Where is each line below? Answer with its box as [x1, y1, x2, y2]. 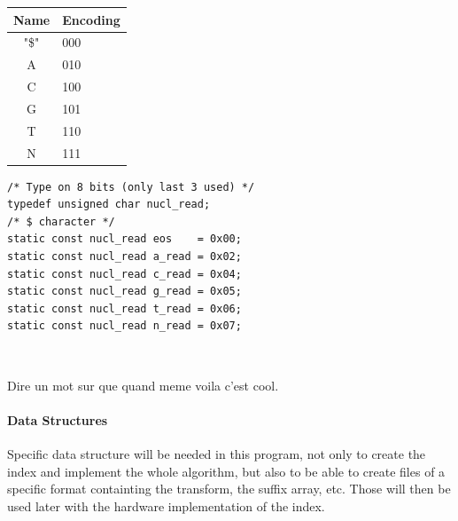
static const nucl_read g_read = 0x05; [7, 285, 242, 298]
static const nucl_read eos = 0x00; [7, 233, 242, 246]
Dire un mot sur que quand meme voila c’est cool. [7, 375, 279, 394]
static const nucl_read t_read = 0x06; [7, 302, 242, 315]
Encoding [62, 10, 120, 28]
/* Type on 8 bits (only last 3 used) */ [7, 180, 255, 193]
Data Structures [7, 410, 108, 429]
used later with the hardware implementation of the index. [7, 496, 325, 515]
